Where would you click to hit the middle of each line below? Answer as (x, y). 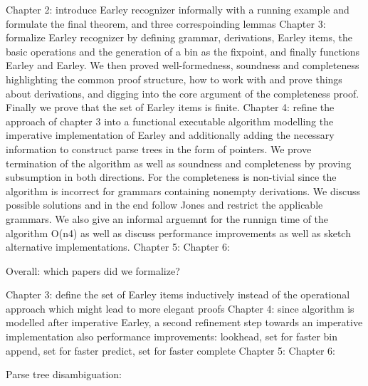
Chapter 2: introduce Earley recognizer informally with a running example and (178, 9)
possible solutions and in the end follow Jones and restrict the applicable (164, 205)
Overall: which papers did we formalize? (93, 270)
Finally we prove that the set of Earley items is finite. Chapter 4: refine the (170, 107)
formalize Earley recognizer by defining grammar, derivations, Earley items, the (179, 37)
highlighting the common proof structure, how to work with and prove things (174, 79)
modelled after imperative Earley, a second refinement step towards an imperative (184, 322)
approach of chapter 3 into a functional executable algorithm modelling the (170, 121)
